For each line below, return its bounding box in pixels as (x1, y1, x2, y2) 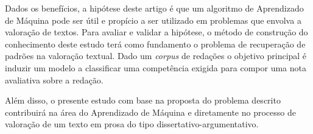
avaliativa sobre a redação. (5, 73, 104, 86)
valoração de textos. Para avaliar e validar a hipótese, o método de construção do (5, 26, 308, 38)
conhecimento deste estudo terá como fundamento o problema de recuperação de (5, 37, 306, 50)
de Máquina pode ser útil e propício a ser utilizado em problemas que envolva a (5, 13, 301, 26)
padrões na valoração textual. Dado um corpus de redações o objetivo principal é (5, 49, 307, 62)
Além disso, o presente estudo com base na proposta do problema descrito (5, 94, 281, 107)
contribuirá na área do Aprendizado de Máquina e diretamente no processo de (5, 105, 296, 118)
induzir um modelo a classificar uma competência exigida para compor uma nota (5, 61, 306, 74)
